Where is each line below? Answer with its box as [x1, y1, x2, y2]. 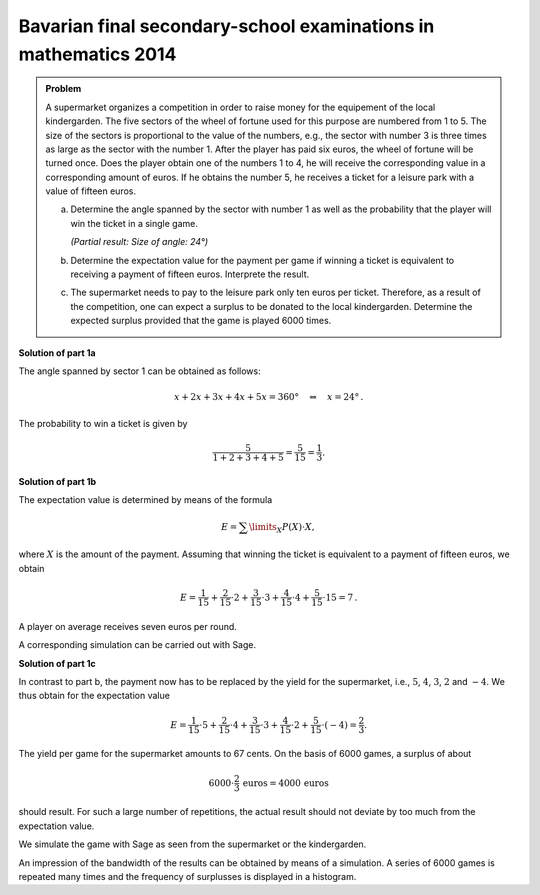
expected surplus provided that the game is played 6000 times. [70, 315, 332, 327]
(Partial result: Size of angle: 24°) [70, 236, 209, 248]
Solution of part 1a [18, 346, 96, 359]
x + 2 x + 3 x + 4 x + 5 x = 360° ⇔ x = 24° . [173, 391, 364, 403]
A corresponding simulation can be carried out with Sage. [18, 639, 257, 651]
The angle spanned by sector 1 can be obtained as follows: [18, 365, 261, 377]
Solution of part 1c [18, 657, 97, 669]
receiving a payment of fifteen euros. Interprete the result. [70, 268, 310, 280]
